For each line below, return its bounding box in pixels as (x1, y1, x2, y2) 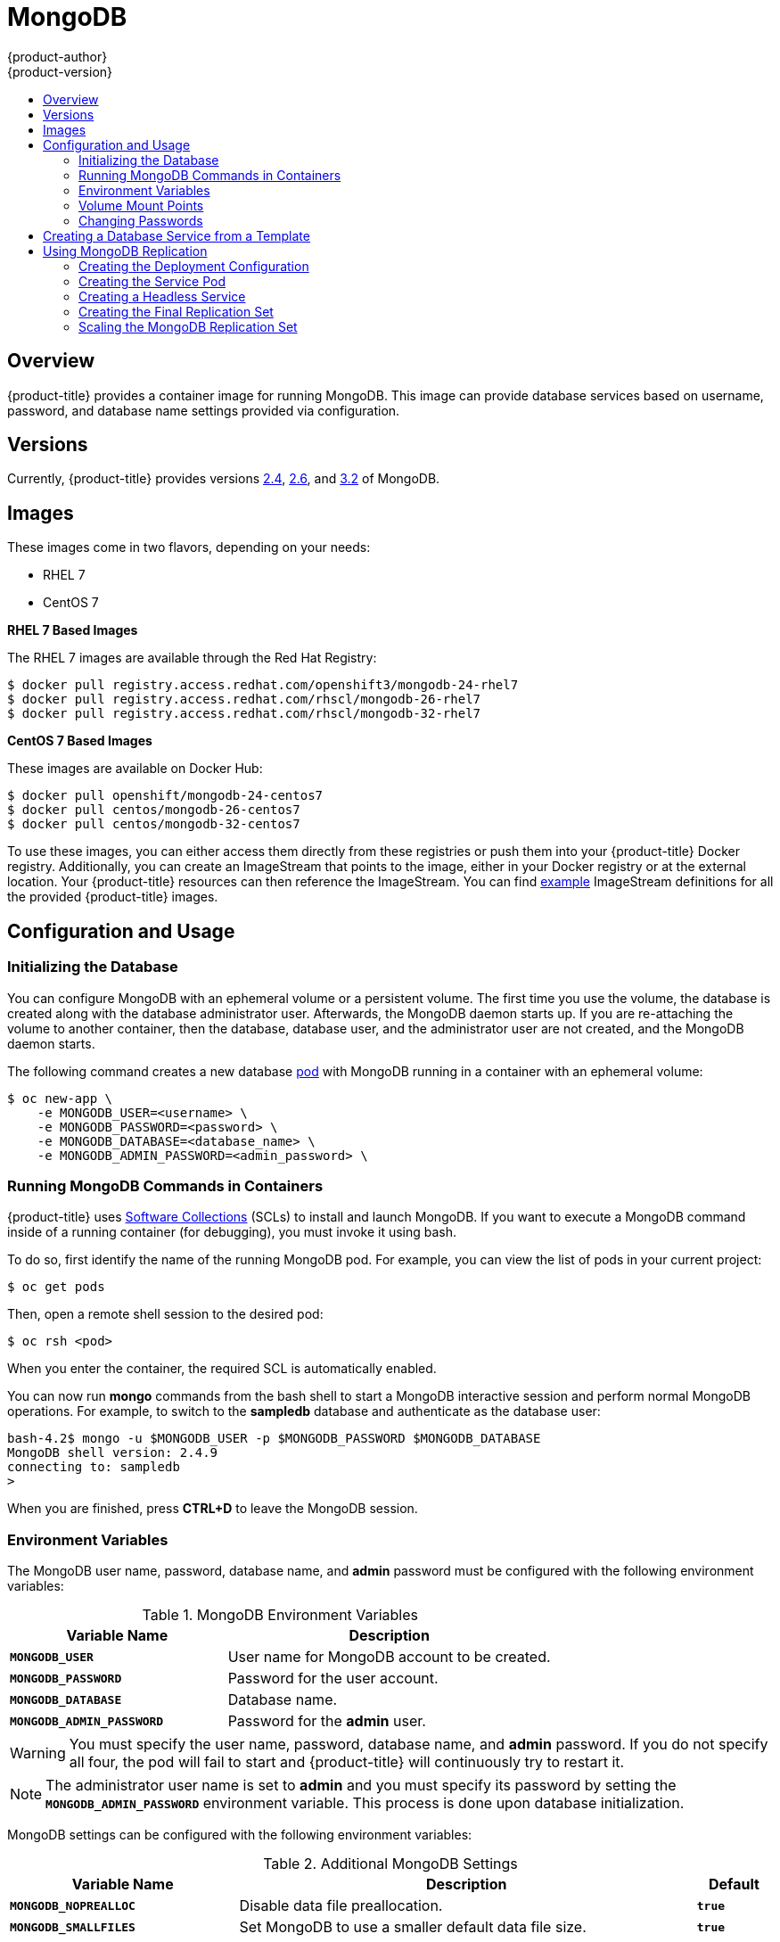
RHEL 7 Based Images (7, 622, 138, 638)
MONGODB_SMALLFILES (10, 1920, 135, 1934)
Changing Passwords (78, 212, 203, 228)
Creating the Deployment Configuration (78, 258, 309, 274)
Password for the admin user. (227, 1712, 426, 1730)
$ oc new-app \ (7, 1090, 113, 1106)
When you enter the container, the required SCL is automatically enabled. (7, 1361, 437, 1377)
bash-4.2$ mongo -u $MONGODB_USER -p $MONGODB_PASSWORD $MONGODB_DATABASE (7, 1431, 541, 1446)
